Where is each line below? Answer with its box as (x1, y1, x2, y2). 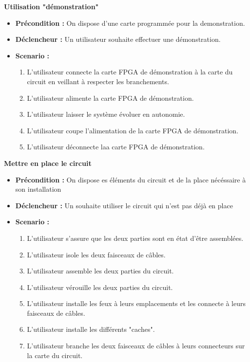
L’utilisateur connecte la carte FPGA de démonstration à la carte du (27, 67, 233, 77)
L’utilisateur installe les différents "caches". (27, 324, 155, 334)
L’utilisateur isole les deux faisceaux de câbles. (27, 249, 166, 259)
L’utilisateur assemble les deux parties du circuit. (27, 266, 174, 276)
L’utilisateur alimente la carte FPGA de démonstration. (27, 92, 194, 103)
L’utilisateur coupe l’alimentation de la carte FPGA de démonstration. (27, 125, 239, 135)
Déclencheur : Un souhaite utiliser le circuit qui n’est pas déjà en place (15, 200, 233, 210)
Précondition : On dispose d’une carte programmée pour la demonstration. (15, 18, 245, 28)
